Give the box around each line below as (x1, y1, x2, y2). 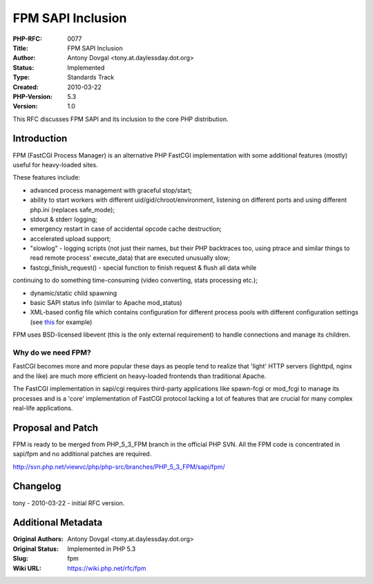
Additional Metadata (12, 517, 103, 529)
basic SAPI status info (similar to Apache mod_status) (30, 299, 182, 307)
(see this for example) (30, 318, 93, 326)
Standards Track (67, 73, 115, 82)
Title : (12, 44, 29, 52)
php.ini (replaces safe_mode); (30, 205, 115, 214)
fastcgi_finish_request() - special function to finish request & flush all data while (30, 263, 257, 272)
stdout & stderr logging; (30, 215, 98, 223)
